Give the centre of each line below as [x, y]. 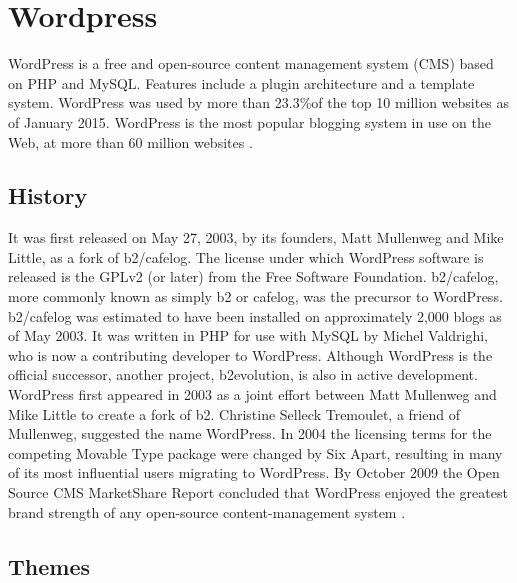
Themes [49, 565]
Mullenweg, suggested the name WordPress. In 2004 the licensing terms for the [250, 433]
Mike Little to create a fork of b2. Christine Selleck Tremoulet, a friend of [234, 413]
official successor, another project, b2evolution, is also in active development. [243, 374]
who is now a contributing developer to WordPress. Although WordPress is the [250, 354]
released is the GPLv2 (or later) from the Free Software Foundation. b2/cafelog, [253, 276]
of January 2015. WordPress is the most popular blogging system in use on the [249, 121]
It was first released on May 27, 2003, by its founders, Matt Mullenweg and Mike [256, 237]
